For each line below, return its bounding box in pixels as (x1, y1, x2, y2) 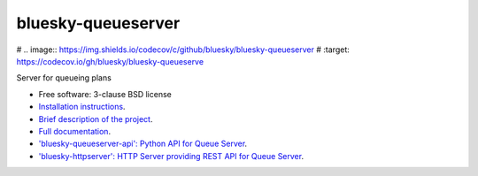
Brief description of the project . (38, 113, 153, 124)
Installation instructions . (38, 102, 126, 112)
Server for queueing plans (16, 73, 112, 83)
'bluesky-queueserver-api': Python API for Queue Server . (38, 138, 248, 149)
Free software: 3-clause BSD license (38, 88, 172, 99)
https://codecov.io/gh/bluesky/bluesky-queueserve (16, 56, 204, 66)
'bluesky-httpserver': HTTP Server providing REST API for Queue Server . (38, 150, 305, 161)
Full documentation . (38, 126, 111, 136)
